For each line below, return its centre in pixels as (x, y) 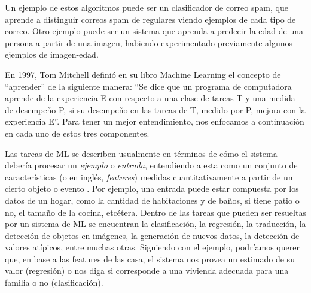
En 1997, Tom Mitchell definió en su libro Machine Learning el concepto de (143, 74)
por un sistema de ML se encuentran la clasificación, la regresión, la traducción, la (155, 224)
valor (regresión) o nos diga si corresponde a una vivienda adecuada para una (147, 271)
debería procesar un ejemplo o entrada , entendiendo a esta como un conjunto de (151, 165)
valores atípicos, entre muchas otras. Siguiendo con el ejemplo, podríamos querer (152, 247)
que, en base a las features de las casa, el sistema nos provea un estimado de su (150, 259)
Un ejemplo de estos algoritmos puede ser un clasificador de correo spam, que (147, 7)
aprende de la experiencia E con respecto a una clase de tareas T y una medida (150, 98)
